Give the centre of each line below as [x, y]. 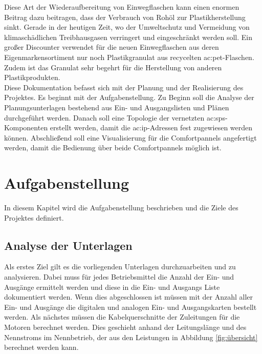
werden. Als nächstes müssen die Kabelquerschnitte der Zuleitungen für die [122, 317]
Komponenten [26, 127]
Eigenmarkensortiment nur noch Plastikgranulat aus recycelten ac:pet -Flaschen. [129, 57]
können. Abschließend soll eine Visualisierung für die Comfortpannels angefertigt [130, 137]
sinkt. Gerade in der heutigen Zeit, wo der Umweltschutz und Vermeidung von [127, 27]
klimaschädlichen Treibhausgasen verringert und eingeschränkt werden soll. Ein [128, 37]
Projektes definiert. [34, 217]
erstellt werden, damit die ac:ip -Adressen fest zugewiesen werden [151, 127]
